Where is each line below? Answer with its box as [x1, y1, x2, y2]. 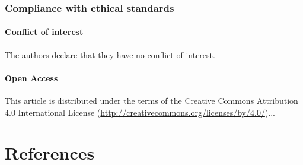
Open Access [5, 71, 58, 84]
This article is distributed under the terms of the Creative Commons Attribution [5, 94, 298, 107]
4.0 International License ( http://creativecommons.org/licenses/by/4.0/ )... [5, 106, 276, 118]
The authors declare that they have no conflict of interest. [5, 48, 215, 61]
